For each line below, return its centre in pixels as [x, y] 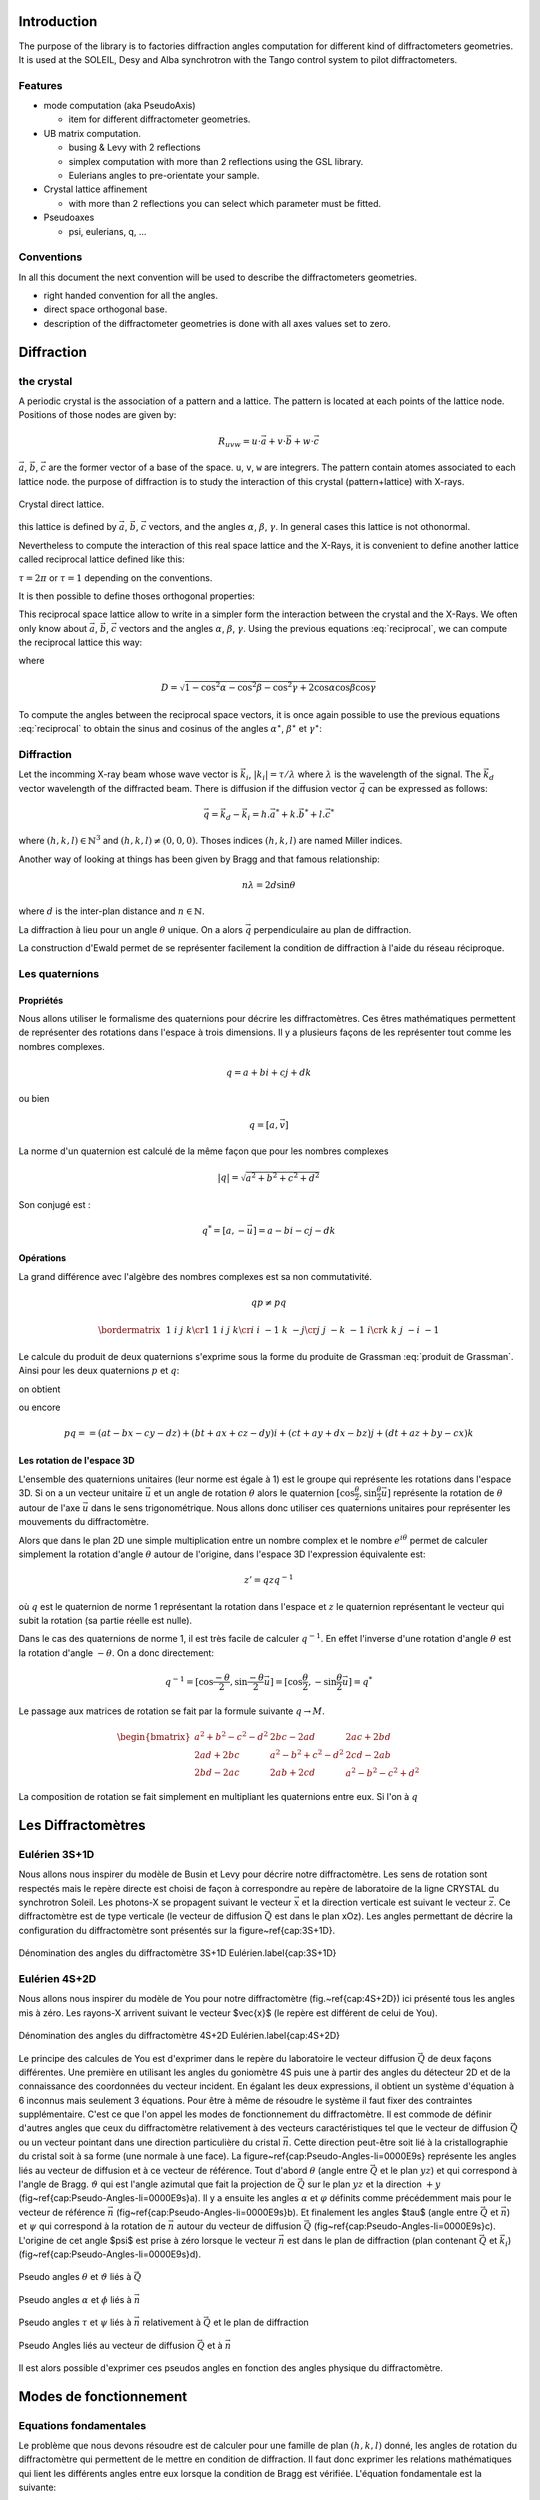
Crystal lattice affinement [95, 189]
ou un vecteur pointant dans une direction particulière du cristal [149, 2142]
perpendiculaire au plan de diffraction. [332, 929]
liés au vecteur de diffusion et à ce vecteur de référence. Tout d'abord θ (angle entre [193, 2170]
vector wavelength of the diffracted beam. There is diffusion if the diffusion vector [187, 788]
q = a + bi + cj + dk [268, 1072]
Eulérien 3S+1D [56, 1854]
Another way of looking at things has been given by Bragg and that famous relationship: [199, 859]
